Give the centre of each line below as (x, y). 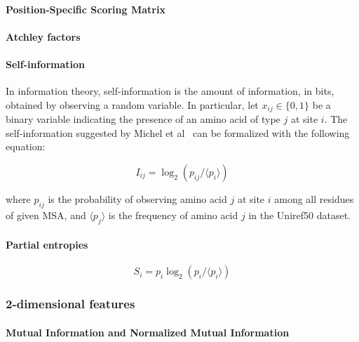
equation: (26, 146)
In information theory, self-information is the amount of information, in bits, (170, 91)
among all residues (314, 199)
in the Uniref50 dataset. (299, 215)
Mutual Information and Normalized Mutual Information (148, 332)
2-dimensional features (70, 304)
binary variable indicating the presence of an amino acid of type (143, 119)
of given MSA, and (46, 215)
